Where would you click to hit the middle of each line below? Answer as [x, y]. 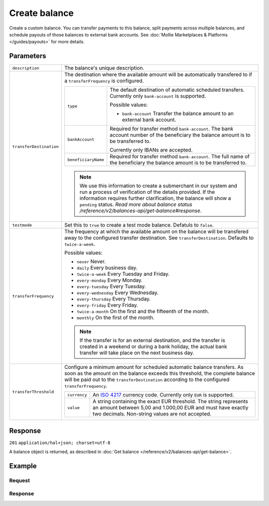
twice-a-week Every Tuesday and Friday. [123, 274]
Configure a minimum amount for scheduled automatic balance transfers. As [154, 367]
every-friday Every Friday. [107, 305]
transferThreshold [33, 392]
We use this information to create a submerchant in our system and [158, 186]
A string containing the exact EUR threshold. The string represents [170, 401]
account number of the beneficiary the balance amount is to [180, 135]
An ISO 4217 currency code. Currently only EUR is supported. [163, 395]
